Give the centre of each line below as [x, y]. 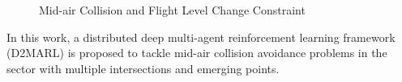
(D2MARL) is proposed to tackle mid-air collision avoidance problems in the [197, 53]
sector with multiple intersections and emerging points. [143, 68]
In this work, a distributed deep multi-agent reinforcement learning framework [201, 37]
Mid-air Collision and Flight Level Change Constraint [172, 10]
